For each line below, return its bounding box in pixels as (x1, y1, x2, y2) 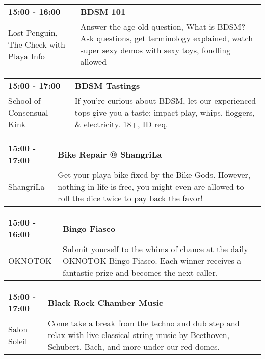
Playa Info (8, 50, 45, 62)
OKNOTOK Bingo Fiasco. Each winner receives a (62, 255, 242, 266)
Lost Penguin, (8, 26, 58, 38)
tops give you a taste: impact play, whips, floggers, (74, 106, 255, 118)
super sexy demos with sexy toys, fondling (80, 44, 231, 56)
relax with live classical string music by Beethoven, (47, 329, 230, 341)
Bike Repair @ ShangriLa (58, 148, 162, 160)
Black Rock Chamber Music (47, 296, 163, 308)
